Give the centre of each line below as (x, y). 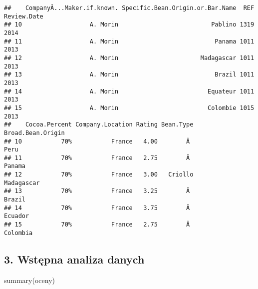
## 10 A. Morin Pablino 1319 (129, 25)
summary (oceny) (30, 280)
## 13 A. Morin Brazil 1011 (129, 75)
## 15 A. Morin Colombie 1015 (129, 108)
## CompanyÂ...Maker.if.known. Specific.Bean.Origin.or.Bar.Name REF (129, 8)
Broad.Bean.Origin (34, 133)
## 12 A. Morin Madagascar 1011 (129, 58)
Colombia (18, 233)
